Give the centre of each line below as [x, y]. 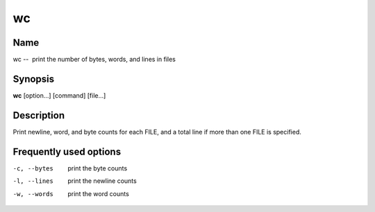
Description [39, 115]
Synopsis [34, 79]
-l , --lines [33, 181]
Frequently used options [67, 151]
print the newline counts [102, 181]
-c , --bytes [33, 168]
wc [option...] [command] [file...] [59, 95]
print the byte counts [98, 168]
